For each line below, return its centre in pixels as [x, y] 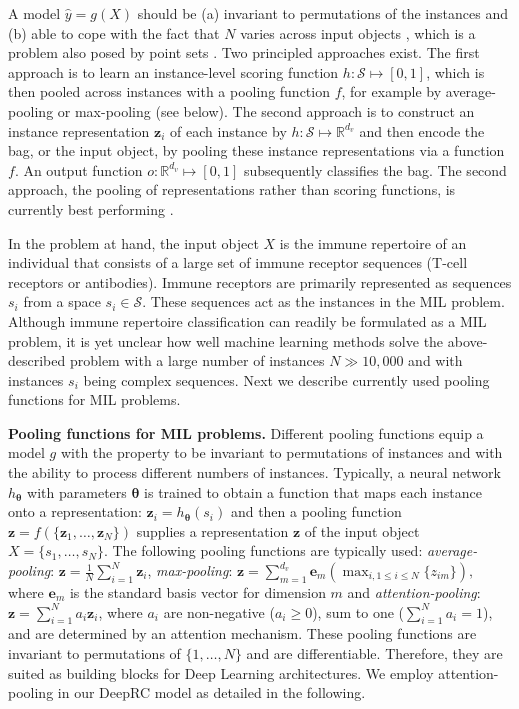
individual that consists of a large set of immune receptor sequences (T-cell [238, 262]
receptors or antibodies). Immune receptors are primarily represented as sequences [260, 281]
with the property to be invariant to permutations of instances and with [281, 452]
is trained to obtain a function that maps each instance [313, 491]
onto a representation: [75, 511]
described [37, 360]
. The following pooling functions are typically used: [263, 550]
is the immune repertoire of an [373, 242]
